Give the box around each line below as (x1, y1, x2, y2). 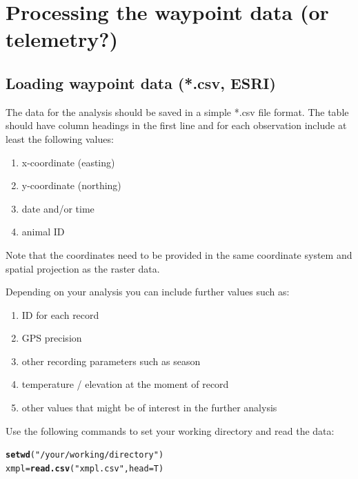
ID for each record (21, 307, 99, 322)
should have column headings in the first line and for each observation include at (6, 118, 347, 133)
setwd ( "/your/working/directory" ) (6, 450, 164, 460)
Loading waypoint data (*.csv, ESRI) (6, 72, 276, 93)
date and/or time (21, 201, 95, 215)
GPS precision (21, 331, 82, 345)
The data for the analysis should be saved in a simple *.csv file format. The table (6, 104, 349, 119)
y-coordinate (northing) (21, 178, 121, 193)
